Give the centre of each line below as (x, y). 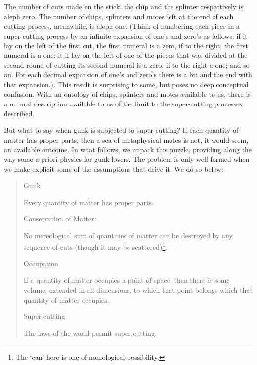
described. (19, 113)
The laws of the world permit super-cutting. (90, 333)
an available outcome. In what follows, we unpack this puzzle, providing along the (128, 149)
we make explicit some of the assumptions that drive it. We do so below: (114, 169)
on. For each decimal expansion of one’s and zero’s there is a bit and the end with (128, 75)
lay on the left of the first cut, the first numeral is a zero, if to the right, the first (126, 45)
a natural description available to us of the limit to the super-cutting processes (123, 103)
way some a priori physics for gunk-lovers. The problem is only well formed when (127, 159)
